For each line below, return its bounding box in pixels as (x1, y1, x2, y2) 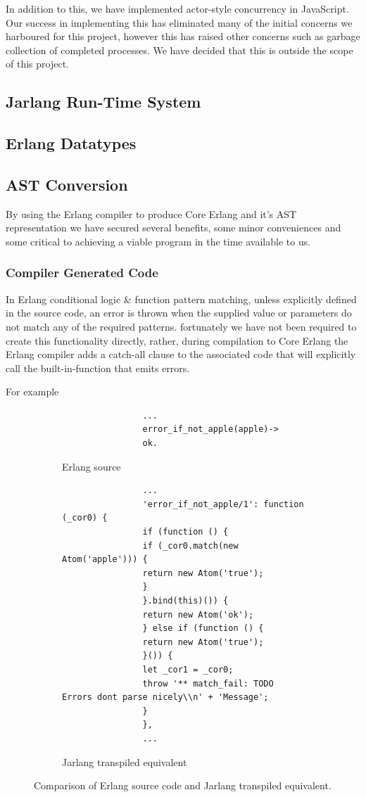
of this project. (6, 56, 69, 71)
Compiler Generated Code (6, 264, 158, 281)
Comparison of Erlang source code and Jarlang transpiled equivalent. (34, 778, 332, 793)
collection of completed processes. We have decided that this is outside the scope (6, 42, 353, 57)
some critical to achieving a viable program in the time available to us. (6, 234, 311, 248)
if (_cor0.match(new (142, 540, 239, 551)
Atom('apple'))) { (62, 554, 148, 565)
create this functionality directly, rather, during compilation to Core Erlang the (6, 333, 348, 348)
